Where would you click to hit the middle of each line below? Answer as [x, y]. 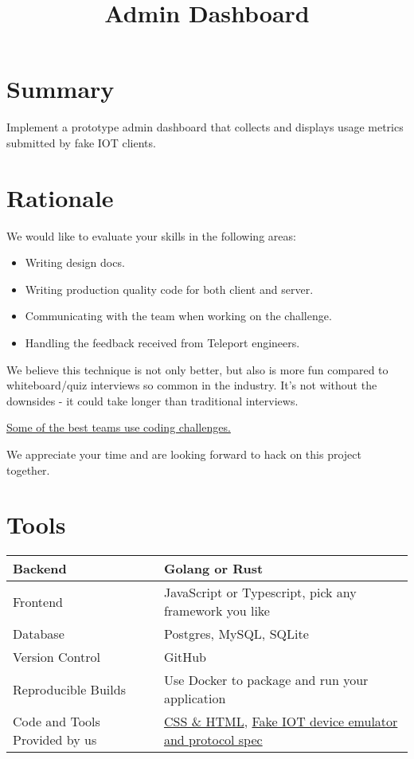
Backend [40, 569]
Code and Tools [57, 722]
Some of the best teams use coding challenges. [119, 427]
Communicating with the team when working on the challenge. [178, 316]
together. [28, 469]
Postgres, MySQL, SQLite [236, 634]
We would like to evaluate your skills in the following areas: [151, 235]
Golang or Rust [213, 569]
